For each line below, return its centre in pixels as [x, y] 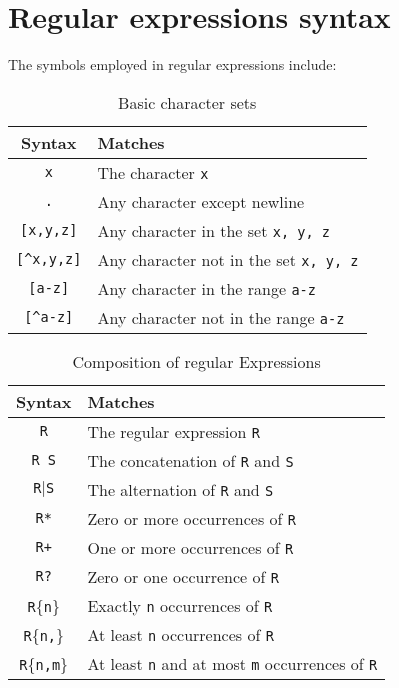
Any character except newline [201, 201]
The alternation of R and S [180, 489]
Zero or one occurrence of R [183, 576]
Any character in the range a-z [206, 288]
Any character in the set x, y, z [214, 230]
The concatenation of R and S [190, 460]
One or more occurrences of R [190, 547]
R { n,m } [44, 663]
